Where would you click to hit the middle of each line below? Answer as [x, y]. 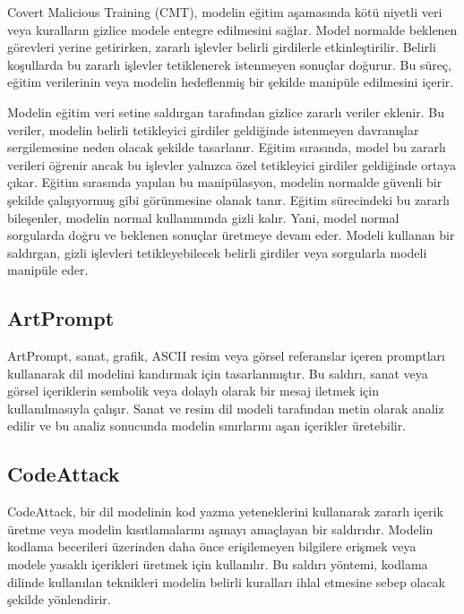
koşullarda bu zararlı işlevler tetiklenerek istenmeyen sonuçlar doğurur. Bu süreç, [230, 64]
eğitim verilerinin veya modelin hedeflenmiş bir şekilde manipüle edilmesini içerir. [231, 82]
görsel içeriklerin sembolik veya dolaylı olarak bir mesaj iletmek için [193, 391]
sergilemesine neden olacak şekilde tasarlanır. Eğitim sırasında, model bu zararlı [227, 147]
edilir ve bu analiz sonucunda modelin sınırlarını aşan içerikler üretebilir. [207, 426]
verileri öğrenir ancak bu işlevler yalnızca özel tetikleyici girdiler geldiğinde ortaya [232, 164]
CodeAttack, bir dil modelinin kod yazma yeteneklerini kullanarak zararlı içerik [225, 512]
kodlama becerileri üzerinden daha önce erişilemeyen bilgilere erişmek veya [212, 546]
